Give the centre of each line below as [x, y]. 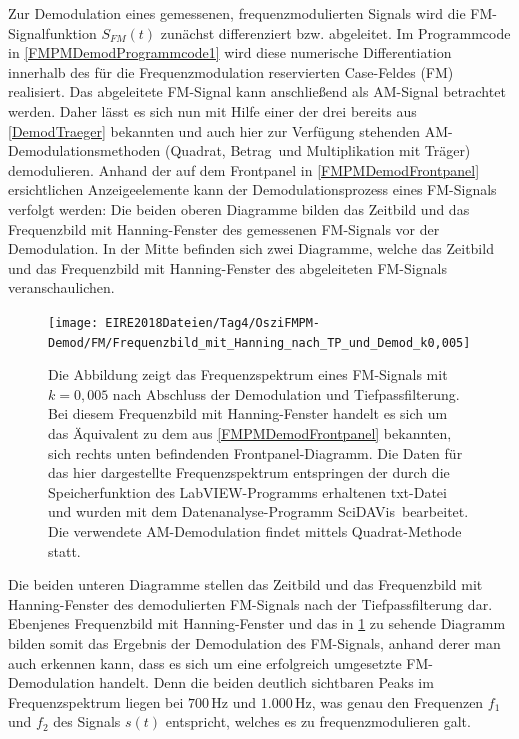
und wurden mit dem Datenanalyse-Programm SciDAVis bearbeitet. [258, 511]
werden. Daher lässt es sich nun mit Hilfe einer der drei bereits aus [212, 110]
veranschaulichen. [61, 287]
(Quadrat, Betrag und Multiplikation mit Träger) [318, 150]
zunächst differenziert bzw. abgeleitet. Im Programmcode [335, 32]
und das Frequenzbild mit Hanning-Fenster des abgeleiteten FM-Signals [227, 267]
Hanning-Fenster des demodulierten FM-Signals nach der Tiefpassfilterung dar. [250, 603]
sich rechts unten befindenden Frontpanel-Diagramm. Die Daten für [255, 452]
